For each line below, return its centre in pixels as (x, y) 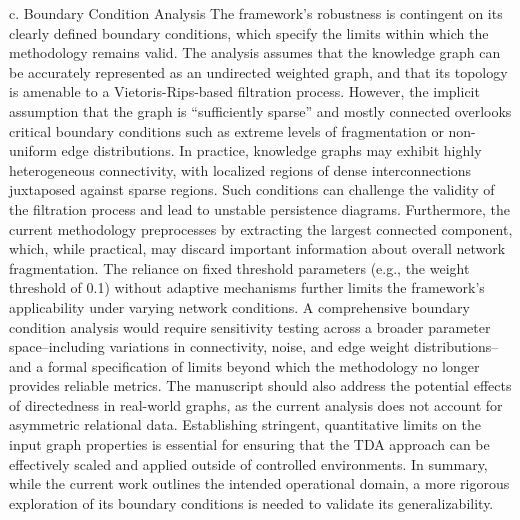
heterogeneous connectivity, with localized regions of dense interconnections (240, 169)
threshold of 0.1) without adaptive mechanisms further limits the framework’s (247, 287)
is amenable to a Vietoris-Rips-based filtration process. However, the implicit (244, 91)
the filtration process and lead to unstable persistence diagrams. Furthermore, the (260, 208)
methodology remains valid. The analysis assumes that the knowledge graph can (255, 52)
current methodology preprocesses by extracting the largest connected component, (261, 228)
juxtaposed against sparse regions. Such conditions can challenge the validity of (252, 189)
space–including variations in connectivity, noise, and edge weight (209, 346)
